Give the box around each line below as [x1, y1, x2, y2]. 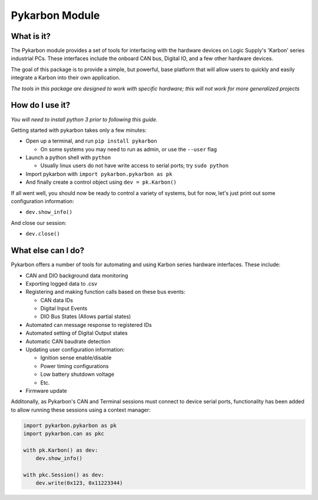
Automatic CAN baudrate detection [25, 337, 111, 345]
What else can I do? [11, 246, 85, 256]
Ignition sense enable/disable [40, 354, 112, 362]
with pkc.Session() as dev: [23, 472, 104, 478]
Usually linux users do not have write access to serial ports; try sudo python [40, 162, 229, 169]
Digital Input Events [40, 305, 88, 312]
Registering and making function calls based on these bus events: [25, 289, 185, 296]
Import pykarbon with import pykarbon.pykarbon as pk [25, 170, 173, 177]
